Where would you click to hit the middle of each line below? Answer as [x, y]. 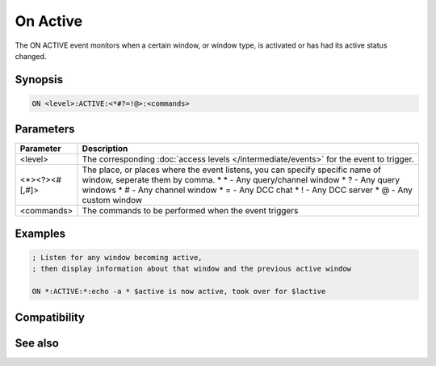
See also [37, 343]
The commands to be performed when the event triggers [190, 211]
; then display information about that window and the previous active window [191, 269]
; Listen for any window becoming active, [117, 258]
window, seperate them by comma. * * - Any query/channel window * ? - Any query [241, 180]
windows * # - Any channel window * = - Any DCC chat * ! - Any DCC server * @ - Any [247, 190]
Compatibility [50, 317]
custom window [112, 200]
